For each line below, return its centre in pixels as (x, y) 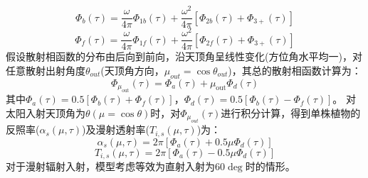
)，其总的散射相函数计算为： (295, 70)
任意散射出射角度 (46, 70)
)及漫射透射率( (116, 129)
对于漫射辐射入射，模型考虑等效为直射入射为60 (115, 166)
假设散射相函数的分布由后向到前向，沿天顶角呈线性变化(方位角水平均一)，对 (184, 56)
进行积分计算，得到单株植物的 (291, 112)
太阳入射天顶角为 (46, 112)
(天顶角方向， (132, 70)
